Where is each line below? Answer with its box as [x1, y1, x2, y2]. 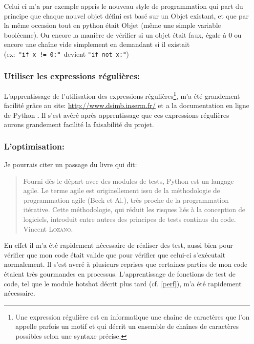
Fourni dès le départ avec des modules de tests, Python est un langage [23, 175, 234, 186]
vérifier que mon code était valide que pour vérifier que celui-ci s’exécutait [4, 249, 226, 259]
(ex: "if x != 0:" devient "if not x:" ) [4, 48, 129, 59]
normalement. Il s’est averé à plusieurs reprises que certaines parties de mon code [4, 259, 248, 269]
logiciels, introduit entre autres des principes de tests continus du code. [23, 214, 236, 224]
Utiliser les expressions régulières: [4, 69, 140, 82]
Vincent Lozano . [23, 223, 73, 234]
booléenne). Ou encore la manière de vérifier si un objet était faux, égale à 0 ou [4, 29, 242, 40]
